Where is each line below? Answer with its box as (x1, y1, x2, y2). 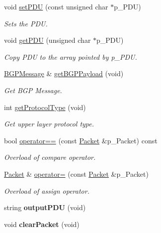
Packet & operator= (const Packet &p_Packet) (4, 168, 149, 179)
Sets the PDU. (4, 18, 48, 28)
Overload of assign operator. (4, 185, 89, 196)
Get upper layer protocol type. (4, 118, 94, 129)
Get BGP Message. (4, 85, 62, 95)
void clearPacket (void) (4, 219, 80, 229)
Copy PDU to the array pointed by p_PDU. (4, 51, 137, 62)
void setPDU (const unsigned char (4, 1, 108, 11)
